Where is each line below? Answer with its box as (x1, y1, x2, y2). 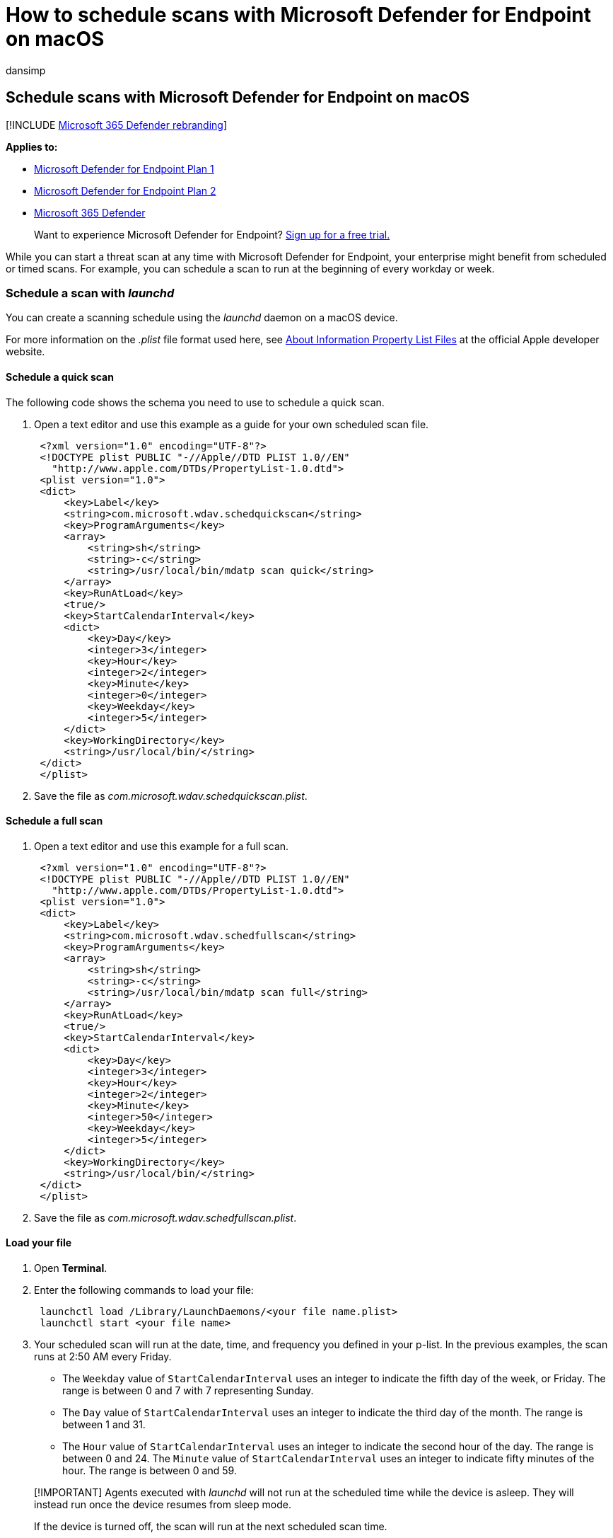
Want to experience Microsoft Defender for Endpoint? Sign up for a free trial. (34, 228, 390, 241)
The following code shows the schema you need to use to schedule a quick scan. (6, 396, 385, 408)
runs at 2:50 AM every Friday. (34, 1350, 172, 1362)
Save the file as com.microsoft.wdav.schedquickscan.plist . (34, 789, 308, 802)
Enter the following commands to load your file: (34, 1284, 254, 1296)
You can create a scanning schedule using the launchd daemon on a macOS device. (6, 311, 398, 324)
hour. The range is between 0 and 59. (62, 1464, 237, 1476)
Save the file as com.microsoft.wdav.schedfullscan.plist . (34, 1211, 297, 1224)
